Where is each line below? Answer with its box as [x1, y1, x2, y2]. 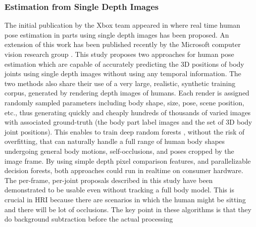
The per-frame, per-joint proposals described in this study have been [4, 175, 213, 185]
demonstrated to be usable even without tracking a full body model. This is [4, 184, 234, 195]
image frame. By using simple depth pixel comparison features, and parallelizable [4, 155, 251, 166]
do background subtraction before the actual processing [4, 214, 173, 224]
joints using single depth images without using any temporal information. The [4, 68, 242, 79]
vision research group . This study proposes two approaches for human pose [4, 49, 234, 59]
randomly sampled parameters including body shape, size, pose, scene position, [4, 97, 245, 107]
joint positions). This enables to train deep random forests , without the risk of [4, 126, 245, 136]
